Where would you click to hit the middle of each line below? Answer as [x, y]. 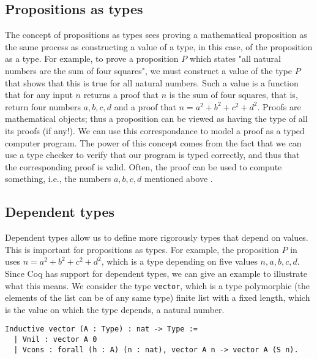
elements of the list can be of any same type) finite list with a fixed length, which [158, 297]
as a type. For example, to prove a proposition [92, 59]
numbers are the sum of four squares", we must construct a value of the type [149, 70]
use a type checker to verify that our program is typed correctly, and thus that [152, 155]
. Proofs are [279, 106]
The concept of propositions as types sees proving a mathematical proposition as [156, 35]
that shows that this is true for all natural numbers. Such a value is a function [152, 82]
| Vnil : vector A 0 [55, 339]
